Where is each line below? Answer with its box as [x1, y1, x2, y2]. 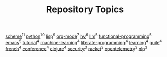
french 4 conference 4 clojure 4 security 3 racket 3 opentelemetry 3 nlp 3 [5, 45, 148, 52]
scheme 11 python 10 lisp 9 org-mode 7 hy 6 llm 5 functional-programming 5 [5, 32, 152, 39]
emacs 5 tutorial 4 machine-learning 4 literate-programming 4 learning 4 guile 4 [5, 38, 162, 45]
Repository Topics [46, 4, 124, 15]
